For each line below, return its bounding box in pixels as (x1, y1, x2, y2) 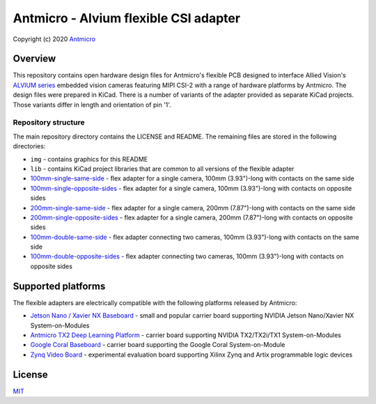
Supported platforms (13, 280, 106, 292)
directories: (13, 142, 46, 150)
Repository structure (13, 118, 85, 127)
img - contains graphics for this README (30, 155, 148, 163)
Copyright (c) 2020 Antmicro (13, 35, 96, 43)
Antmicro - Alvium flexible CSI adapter (13, 10, 240, 26)
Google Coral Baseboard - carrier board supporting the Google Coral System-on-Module (30, 341, 285, 349)
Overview (13, 53, 56, 65)
